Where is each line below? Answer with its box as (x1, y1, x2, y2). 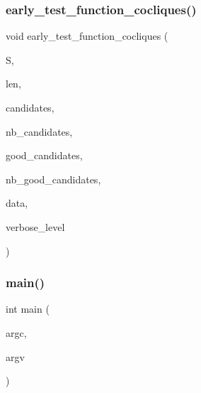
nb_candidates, (6, 124, 73, 139)
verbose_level (6, 219, 65, 234)
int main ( (6, 301, 50, 316)
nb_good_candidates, (6, 171, 101, 186)
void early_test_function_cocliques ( (6, 28, 168, 43)
